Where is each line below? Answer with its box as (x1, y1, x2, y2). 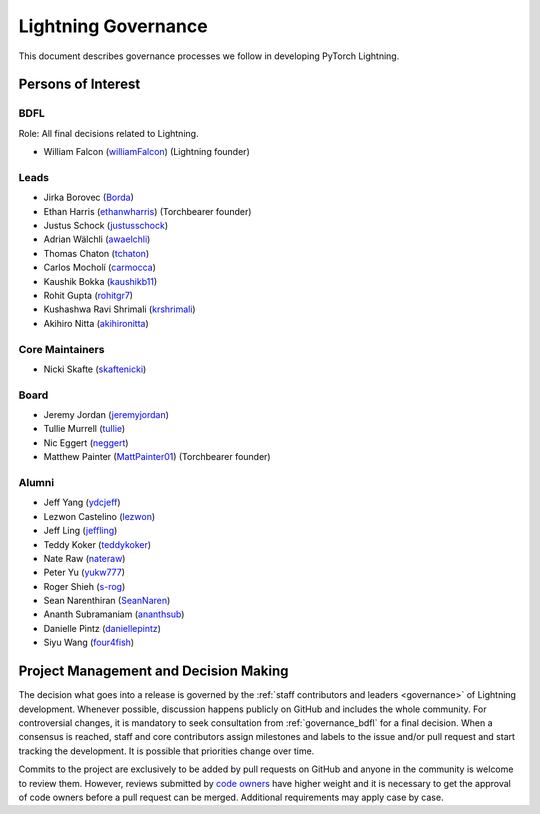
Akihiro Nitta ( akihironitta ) (43, 317, 149, 329)
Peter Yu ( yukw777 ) (43, 566, 125, 579)
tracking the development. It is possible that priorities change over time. (18, 745, 315, 757)
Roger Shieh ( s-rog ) (43, 580, 126, 592)
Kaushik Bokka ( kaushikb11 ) (43, 275, 158, 287)
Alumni (18, 475, 55, 489)
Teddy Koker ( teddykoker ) (43, 538, 152, 550)
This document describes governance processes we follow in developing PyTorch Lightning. (18, 50, 400, 62)
